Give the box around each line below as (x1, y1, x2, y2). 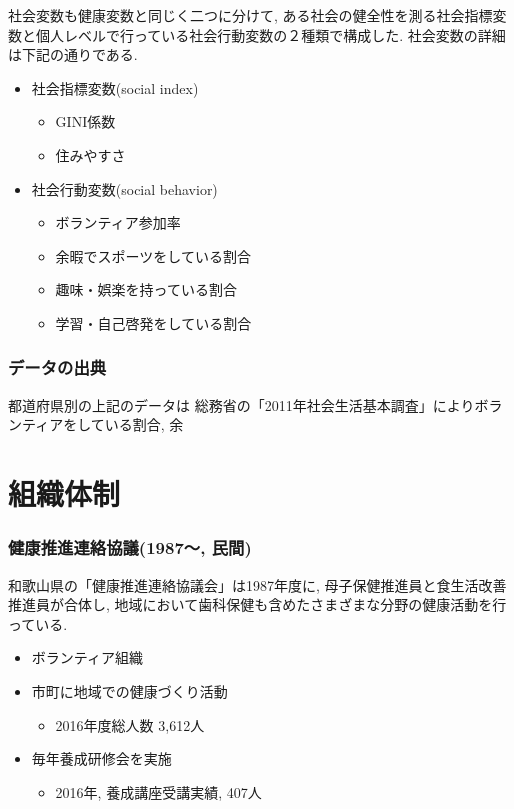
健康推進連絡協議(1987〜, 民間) (8, 535, 252, 560)
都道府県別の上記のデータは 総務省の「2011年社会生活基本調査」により (8, 394, 475, 415)
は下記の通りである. (8, 44, 138, 65)
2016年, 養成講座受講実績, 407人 (55, 781, 262, 802)
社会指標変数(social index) (31, 77, 199, 98)
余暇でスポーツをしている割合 (55, 245, 251, 266)
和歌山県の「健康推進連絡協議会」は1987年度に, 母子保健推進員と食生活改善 (8, 574, 507, 595)
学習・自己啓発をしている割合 (55, 312, 252, 333)
